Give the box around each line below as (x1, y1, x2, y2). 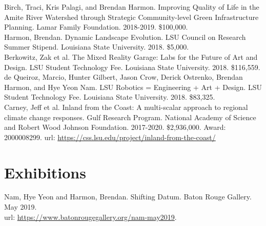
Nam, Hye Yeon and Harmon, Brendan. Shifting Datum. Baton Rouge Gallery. (4, 191, 252, 202)
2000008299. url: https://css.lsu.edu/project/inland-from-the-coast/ (4, 131, 216, 142)
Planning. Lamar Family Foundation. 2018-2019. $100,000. (4, 21, 188, 32)
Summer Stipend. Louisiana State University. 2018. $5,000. (4, 41, 189, 52)
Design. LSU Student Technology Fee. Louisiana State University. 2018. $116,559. (4, 61, 260, 72)
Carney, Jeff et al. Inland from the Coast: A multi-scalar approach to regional (4, 101, 248, 112)
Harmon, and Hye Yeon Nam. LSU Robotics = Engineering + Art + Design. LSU (4, 81, 262, 92)
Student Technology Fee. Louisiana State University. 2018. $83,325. (4, 92, 215, 102)
